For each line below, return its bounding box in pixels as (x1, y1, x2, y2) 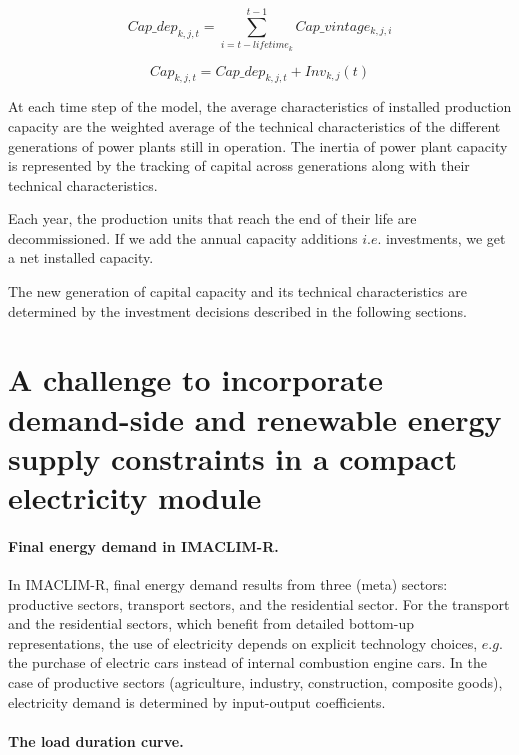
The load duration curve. (8, 730, 184, 751)
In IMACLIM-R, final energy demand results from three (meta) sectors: (8, 574, 448, 594)
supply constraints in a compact (8, 437, 457, 478)
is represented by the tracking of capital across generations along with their (8, 155, 470, 176)
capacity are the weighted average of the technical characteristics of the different (8, 115, 501, 136)
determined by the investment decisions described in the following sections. (8, 300, 468, 321)
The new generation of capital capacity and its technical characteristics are (8, 281, 467, 302)
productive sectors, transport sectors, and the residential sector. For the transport (8, 593, 510, 614)
